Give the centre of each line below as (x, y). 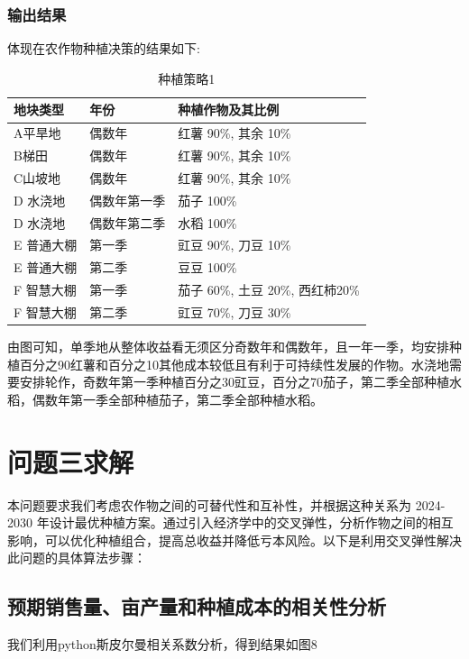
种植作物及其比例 (229, 110)
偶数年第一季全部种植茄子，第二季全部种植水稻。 (177, 399)
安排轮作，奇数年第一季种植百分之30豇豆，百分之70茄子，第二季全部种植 (234, 382)
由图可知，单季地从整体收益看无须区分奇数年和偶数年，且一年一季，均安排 (228, 347)
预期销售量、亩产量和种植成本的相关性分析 (197, 606)
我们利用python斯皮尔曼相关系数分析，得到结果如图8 (162, 644)
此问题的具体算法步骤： (77, 558)
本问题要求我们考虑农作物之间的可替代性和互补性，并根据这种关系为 (209, 504)
